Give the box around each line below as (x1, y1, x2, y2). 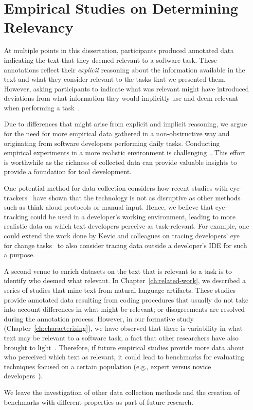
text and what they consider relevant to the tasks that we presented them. (4, 74, 226, 84)
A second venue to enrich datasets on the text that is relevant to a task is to (4, 266, 232, 276)
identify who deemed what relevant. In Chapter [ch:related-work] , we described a (4, 275, 246, 285)
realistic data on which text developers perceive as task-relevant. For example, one (4, 221, 249, 231)
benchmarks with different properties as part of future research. (4, 396, 194, 407)
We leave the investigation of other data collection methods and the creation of (4, 387, 240, 397)
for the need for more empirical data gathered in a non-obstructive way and (4, 128, 230, 139)
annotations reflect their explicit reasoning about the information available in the (4, 64, 245, 74)
